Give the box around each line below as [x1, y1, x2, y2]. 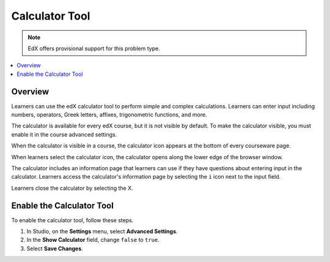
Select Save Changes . [26, 245, 84, 252]
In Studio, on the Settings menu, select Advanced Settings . [26, 228, 178, 235]
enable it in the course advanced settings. [11, 130, 117, 138]
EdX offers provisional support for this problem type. [28, 45, 160, 52]
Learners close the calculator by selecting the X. [11, 184, 134, 192]
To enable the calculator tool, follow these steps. [11, 216, 134, 223]
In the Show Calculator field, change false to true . [26, 236, 160, 244]
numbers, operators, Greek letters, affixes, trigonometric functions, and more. [11, 111, 207, 119]
